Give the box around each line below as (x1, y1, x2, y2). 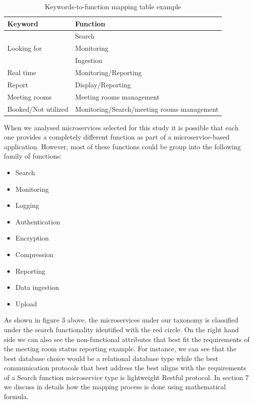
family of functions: (4, 151, 62, 161)
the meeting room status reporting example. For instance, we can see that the (4, 343, 236, 354)
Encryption (15, 233, 49, 243)
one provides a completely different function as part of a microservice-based (4, 132, 230, 142)
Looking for (7, 43, 42, 53)
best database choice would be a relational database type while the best (4, 353, 218, 363)
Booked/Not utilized (7, 103, 69, 114)
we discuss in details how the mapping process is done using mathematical (4, 382, 226, 392)
